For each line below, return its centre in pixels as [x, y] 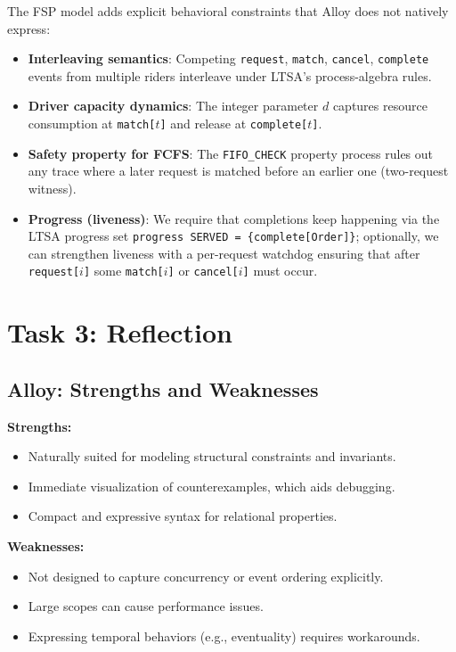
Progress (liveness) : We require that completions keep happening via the [234, 218]
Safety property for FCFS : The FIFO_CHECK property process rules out [231, 153]
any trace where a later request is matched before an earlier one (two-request [238, 171]
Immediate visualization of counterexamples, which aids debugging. [212, 486]
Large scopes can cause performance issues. [146, 606]
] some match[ [123, 271]
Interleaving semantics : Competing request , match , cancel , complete [228, 58]
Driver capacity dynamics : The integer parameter [173, 106]
